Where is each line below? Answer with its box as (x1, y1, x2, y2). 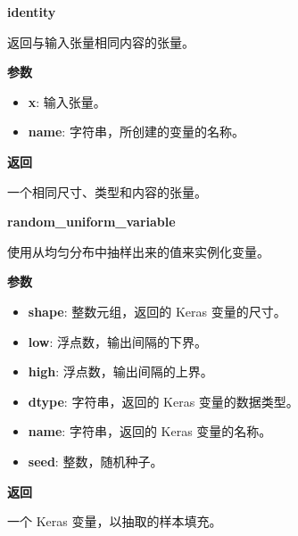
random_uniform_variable (7, 212, 176, 231)
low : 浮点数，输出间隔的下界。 (28, 332, 208, 350)
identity (7, 3, 56, 21)
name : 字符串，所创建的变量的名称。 (28, 122, 244, 141)
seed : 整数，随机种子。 (28, 451, 163, 470)
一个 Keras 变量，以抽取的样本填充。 (7, 512, 222, 531)
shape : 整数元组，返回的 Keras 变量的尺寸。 (28, 301, 286, 320)
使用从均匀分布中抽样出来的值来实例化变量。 (7, 242, 269, 260)
